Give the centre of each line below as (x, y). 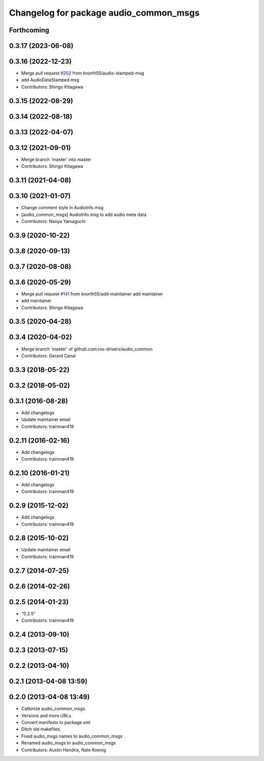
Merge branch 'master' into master (56, 159)
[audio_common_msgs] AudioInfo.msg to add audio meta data (84, 214)
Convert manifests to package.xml (56, 722)
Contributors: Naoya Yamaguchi (53, 221)
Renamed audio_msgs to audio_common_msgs (68, 743)
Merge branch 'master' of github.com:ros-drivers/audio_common (87, 349)
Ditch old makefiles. (41, 729)
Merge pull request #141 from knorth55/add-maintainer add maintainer (92, 294)
